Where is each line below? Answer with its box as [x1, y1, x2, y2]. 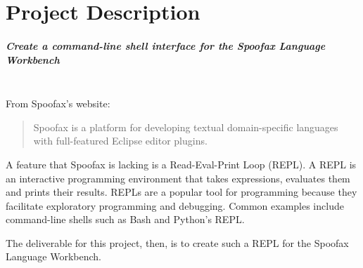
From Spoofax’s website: [6, 96, 110, 111]
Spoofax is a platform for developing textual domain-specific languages [33, 119, 338, 134]
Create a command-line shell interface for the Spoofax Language [6, 38, 326, 53]
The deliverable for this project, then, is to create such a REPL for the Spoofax [6, 235, 349, 250]
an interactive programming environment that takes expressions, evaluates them [6, 170, 350, 185]
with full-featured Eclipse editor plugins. [33, 133, 208, 148]
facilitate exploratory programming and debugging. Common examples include [6, 198, 344, 213]
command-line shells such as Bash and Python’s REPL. [6, 212, 245, 227]
